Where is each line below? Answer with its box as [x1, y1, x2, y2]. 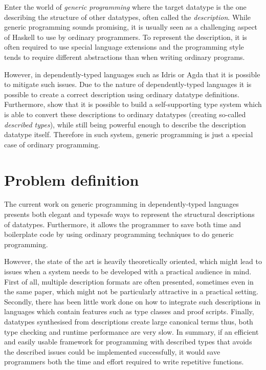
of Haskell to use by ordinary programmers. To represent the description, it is [4, 31, 247, 42]
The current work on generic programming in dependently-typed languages [4, 199, 239, 209]
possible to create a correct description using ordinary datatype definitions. [4, 89, 239, 99]
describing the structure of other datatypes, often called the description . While [4, 11, 251, 22]
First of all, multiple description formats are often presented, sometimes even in [4, 276, 254, 287]
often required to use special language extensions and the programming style [4, 41, 244, 52]
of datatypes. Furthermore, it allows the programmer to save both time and [4, 219, 241, 229]
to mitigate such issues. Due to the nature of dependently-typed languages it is [4, 79, 252, 90]
